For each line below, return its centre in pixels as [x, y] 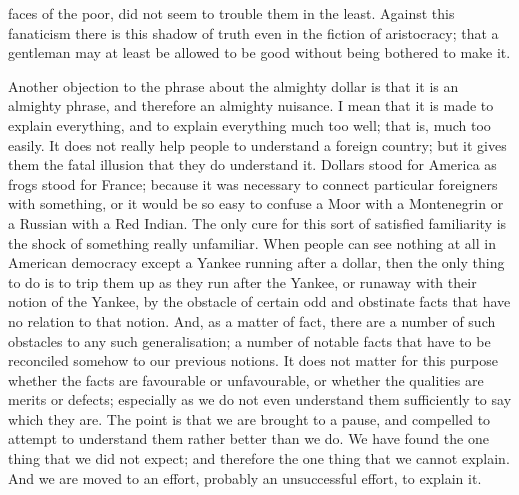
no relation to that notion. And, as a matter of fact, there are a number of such [252, 320]
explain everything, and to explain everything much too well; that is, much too [249, 124]
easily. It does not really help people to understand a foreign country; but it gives [257, 144]
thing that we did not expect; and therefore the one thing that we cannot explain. [259, 458]
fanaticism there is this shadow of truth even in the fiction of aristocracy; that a [253, 32]
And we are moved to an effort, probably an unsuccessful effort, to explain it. [245, 477]
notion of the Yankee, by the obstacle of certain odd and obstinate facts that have [259, 301]
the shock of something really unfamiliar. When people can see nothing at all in [252, 242]
